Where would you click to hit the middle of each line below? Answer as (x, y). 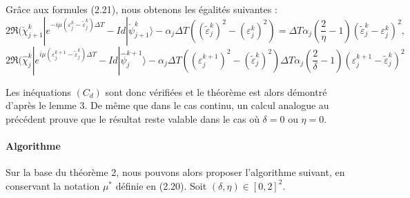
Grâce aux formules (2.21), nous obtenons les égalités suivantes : (141, 9)
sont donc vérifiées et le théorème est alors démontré (216, 91)
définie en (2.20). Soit (161, 185)
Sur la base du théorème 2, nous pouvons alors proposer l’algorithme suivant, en (175, 172)
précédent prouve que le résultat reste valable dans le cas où (133, 118)
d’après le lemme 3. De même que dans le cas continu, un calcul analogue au (167, 105)
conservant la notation (53, 185)
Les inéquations (38, 91)
